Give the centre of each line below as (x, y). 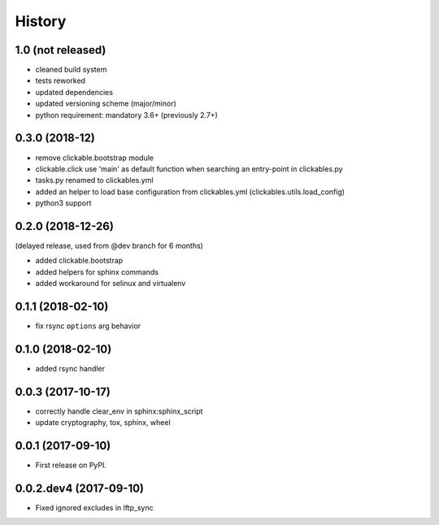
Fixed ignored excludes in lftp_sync (94, 508)
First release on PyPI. (71, 465)
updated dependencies (74, 92)
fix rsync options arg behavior (88, 326)
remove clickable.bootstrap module (95, 158)
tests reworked (60, 80)
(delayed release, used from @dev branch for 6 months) (109, 245)
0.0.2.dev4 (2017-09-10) (80, 488)
